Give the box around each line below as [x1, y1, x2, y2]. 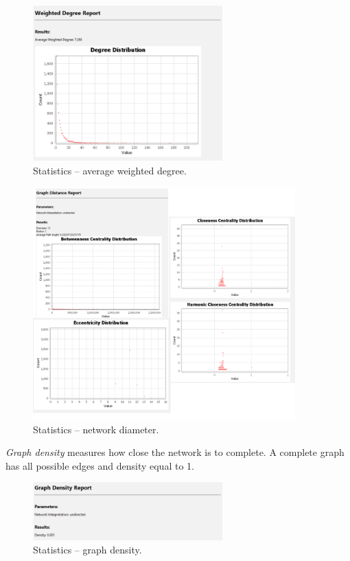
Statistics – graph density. [33, 542, 142, 557]
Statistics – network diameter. [33, 422, 159, 436]
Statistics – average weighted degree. [33, 163, 187, 177]
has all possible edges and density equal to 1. [5, 458, 194, 472]
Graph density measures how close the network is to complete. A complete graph [5, 445, 345, 459]
